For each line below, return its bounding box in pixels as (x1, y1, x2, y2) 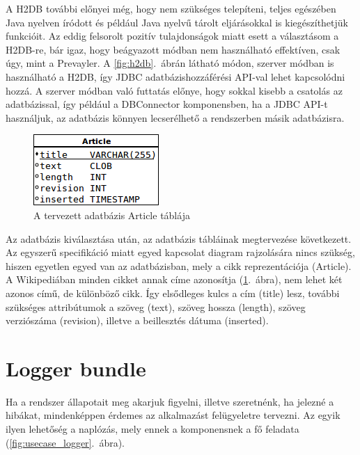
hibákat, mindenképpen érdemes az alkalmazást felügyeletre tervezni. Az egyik (6, 408, 341, 422)
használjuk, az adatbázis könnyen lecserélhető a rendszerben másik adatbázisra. (6, 110, 345, 125)
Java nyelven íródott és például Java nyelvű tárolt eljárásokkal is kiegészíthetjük (6, 15, 348, 29)
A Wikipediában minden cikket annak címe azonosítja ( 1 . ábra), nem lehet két (6, 272, 343, 287)
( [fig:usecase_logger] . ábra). (6, 435, 125, 449)
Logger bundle (6, 353, 146, 382)
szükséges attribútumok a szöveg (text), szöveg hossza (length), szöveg (6, 299, 306, 314)
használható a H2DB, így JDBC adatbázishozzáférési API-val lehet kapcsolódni (6, 69, 345, 83)
